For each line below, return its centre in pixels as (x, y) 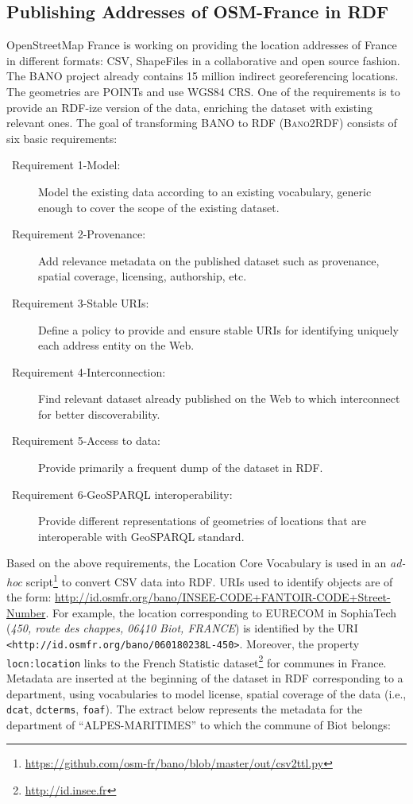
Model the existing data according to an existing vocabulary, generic (205, 191)
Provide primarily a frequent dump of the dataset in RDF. (181, 468)
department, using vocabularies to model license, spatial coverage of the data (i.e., (206, 693)
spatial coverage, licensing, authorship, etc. (143, 276)
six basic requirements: (62, 138)
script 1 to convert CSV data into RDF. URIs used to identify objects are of (209, 580)
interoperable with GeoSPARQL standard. (141, 536)
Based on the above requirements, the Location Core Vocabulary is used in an (197, 563)
